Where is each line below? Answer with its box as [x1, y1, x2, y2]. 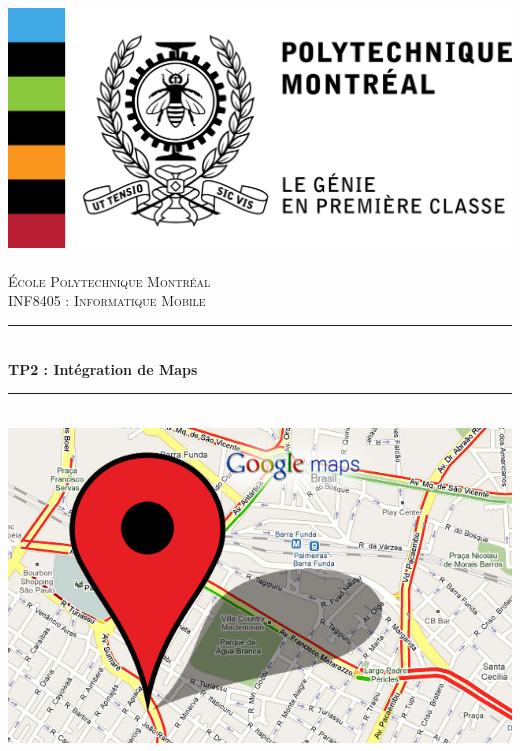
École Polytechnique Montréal [8, 270, 211, 291]
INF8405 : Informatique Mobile [8, 290, 206, 311]
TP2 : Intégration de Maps [8, 358, 198, 379]
